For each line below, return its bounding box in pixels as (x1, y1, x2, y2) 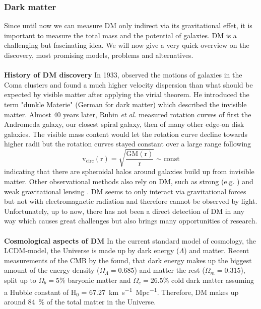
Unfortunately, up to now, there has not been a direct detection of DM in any (4, 205, 244, 216)
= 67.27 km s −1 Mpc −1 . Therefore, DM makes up (81, 285, 239, 297)
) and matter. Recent (184, 245, 249, 256)
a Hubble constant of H (4, 286, 77, 297)
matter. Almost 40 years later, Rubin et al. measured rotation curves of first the (4, 109, 251, 119)
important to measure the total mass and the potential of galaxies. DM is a (4, 30, 237, 40)
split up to (4, 275, 36, 285)
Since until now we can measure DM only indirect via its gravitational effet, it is (4, 20, 252, 31)
